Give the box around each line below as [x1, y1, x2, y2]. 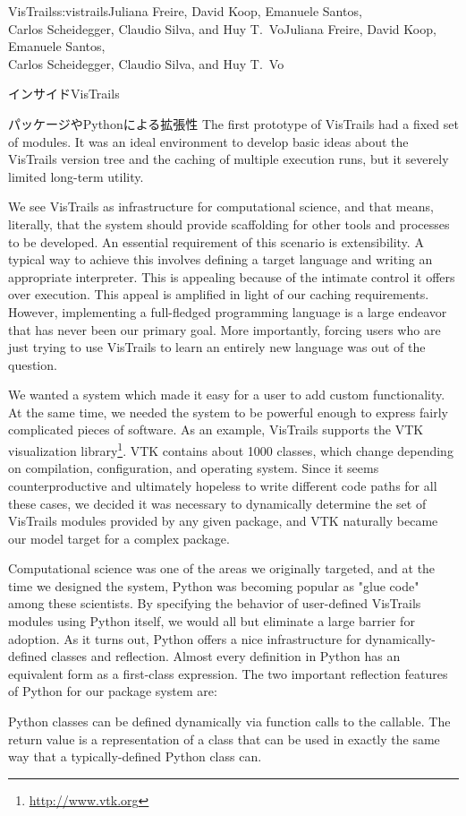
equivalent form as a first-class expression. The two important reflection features [8, 664, 448, 683]
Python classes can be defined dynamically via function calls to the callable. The [8, 712, 451, 731]
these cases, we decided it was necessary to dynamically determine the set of [8, 494, 427, 512]
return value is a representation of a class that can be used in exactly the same [8, 729, 440, 748]
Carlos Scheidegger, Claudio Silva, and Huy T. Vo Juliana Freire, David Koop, [8, 19, 436, 38]
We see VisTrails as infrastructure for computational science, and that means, [8, 197, 434, 216]
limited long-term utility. [8, 167, 144, 185]
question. [8, 355, 57, 374]
